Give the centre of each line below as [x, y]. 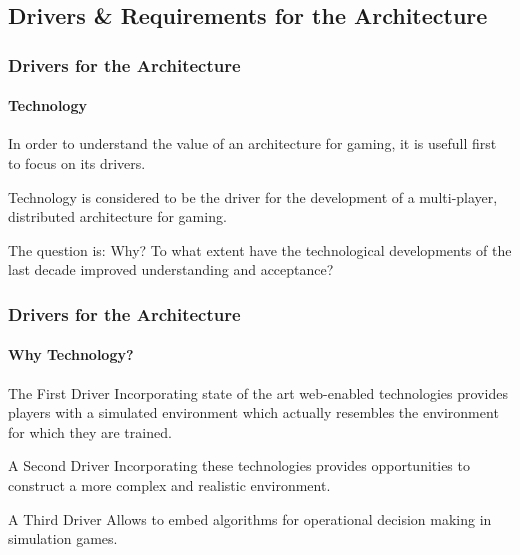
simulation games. [63, 538]
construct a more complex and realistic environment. [169, 485]
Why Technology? [71, 354]
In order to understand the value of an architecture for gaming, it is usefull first [252, 143]
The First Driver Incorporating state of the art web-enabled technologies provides [258, 392]
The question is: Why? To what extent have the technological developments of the [260, 249]
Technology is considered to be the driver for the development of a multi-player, [253, 196]
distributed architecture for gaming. [117, 216]
